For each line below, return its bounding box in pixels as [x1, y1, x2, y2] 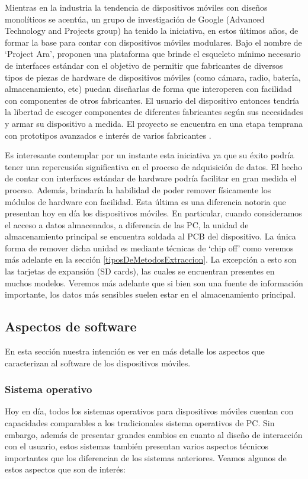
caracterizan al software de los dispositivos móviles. [5, 356, 191, 369]
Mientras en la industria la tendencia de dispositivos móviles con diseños [5, 1, 268, 13]
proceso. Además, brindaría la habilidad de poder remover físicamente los [5, 183, 271, 196]
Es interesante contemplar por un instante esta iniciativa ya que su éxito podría [5, 149, 294, 161]
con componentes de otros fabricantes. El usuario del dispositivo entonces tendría [5, 94, 300, 106]
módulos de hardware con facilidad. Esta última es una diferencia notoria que [5, 195, 286, 207]
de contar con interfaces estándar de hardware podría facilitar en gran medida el [5, 172, 297, 184]
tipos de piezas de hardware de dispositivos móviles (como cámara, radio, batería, [5, 71, 301, 83]
